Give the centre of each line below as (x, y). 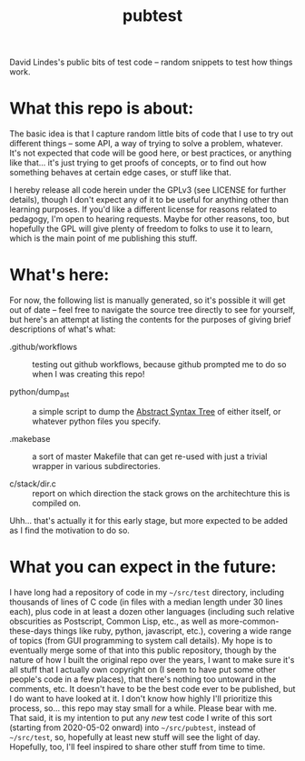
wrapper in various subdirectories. (96, 466)
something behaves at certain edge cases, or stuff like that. (120, 173)
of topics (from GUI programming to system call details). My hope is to (141, 640)
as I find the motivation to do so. (69, 530)
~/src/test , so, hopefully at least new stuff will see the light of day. (135, 736)
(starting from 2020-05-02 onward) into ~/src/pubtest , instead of (133, 727)
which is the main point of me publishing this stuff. (103, 238)
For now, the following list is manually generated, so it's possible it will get (148, 300)
